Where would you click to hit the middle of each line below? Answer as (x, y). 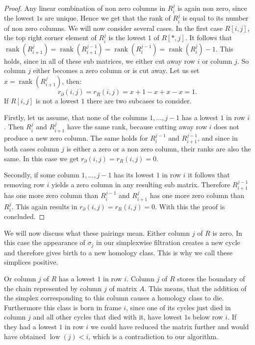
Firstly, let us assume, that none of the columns (76, 117)
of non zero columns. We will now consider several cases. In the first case (113, 28)
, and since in (217, 137)
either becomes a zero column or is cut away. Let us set (116, 70)
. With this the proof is (190, 206)
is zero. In (227, 233)
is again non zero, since (212, 8)
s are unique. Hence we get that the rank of (105, 18)
